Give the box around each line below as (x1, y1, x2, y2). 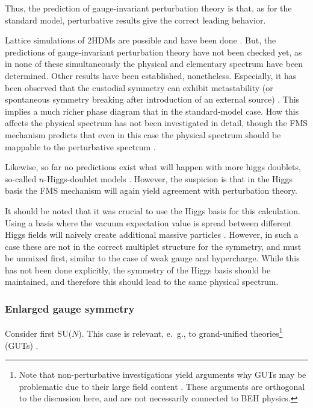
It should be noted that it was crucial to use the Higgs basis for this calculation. (5, 204, 300, 217)
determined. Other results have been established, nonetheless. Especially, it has (5, 69, 297, 81)
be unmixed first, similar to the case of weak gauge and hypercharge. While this (5, 252, 300, 264)
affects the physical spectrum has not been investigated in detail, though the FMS (5, 116, 308, 129)
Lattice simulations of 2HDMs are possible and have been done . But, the (5, 34, 276, 46)
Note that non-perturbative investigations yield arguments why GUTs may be (19, 368, 306, 381)
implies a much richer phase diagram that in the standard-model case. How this (5, 104, 299, 117)
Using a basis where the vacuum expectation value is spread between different (5, 216, 292, 229)
